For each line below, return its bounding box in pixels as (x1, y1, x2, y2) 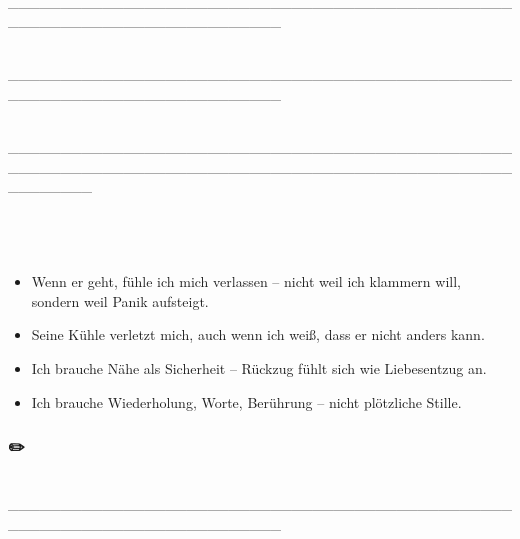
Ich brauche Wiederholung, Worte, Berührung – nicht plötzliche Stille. (31, 391, 462, 412)
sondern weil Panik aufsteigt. (31, 290, 209, 311)
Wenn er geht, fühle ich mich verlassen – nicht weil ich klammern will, (31, 271, 461, 292)
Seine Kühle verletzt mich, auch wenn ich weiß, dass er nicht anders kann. (31, 324, 485, 345)
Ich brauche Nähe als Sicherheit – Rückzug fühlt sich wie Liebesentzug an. (31, 357, 487, 378)
